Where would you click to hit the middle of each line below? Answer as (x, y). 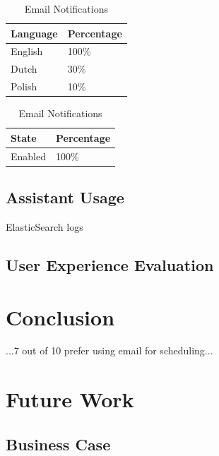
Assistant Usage (65, 197)
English (27, 51)
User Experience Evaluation (110, 264)
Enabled (28, 156)
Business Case (58, 444)
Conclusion (60, 317)
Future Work (70, 399)
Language (34, 33)
